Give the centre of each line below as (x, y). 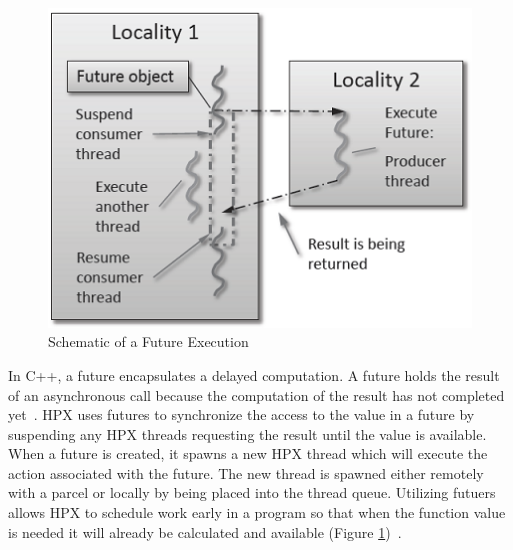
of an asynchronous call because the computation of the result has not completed (256, 394)
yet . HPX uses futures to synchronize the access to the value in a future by (241, 414)
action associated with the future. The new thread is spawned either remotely (246, 472)
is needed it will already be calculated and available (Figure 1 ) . (205, 531)
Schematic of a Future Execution (148, 341)
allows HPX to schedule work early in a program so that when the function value (257, 512)
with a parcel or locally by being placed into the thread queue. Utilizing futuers (252, 492)
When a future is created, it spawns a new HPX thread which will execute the (248, 453)
